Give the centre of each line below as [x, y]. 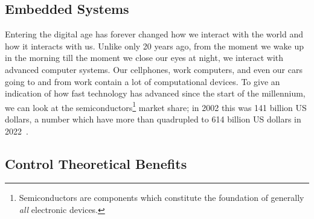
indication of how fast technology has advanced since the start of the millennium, [155, 93]
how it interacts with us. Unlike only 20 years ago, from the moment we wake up [154, 46]
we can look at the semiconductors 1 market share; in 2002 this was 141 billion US [156, 106]
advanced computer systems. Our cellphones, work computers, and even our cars [154, 69]
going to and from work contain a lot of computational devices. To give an [143, 81]
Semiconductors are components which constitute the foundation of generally [162, 198]
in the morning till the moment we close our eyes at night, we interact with [144, 58]
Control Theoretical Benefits [96, 163]
